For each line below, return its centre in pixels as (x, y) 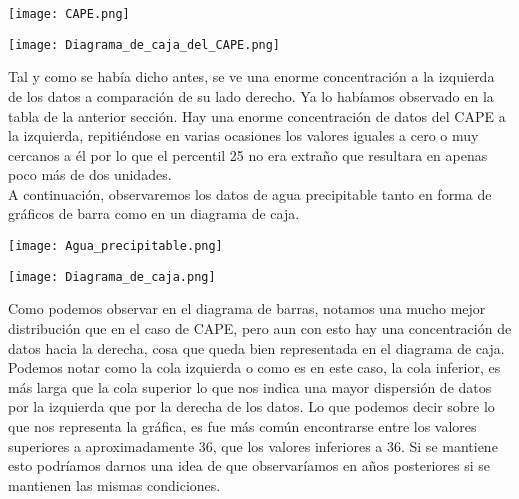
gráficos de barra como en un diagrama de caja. (154, 213)
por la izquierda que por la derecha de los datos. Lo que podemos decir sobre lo (251, 406)
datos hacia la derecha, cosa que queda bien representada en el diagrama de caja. (256, 347)
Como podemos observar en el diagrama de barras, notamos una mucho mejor (247, 308)
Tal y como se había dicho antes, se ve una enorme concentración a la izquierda (251, 76)
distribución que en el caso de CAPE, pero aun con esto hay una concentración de (260, 327)
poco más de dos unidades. (90, 174)
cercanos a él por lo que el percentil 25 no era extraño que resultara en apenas (248, 154)
